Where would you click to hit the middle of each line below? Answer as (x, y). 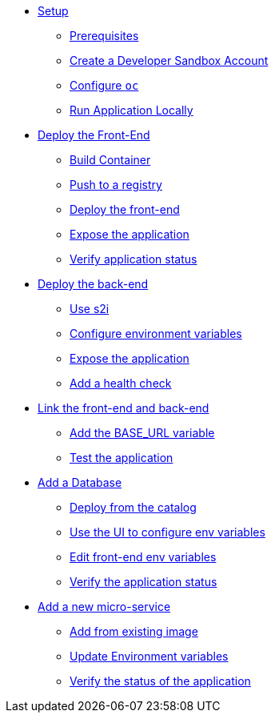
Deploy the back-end (93, 284)
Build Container (110, 160)
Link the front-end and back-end (124, 408)
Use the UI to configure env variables (167, 532)
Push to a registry (116, 185)
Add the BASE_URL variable (142, 433)
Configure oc (104, 85)
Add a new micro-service (104, 607)
